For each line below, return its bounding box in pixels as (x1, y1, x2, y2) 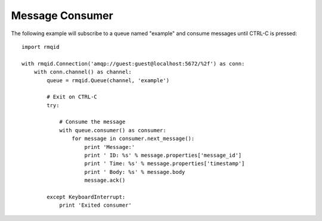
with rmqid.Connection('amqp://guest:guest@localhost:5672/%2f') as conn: (21, 60, 245, 67)
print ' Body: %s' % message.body (84, 169, 185, 175)
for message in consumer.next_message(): (72, 135, 195, 142)
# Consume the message (59, 119, 126, 125)
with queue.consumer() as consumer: (59, 127, 166, 133)
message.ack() (84, 177, 126, 184)
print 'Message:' (84, 144, 135, 150)
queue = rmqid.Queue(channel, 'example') (47, 77, 170, 83)
